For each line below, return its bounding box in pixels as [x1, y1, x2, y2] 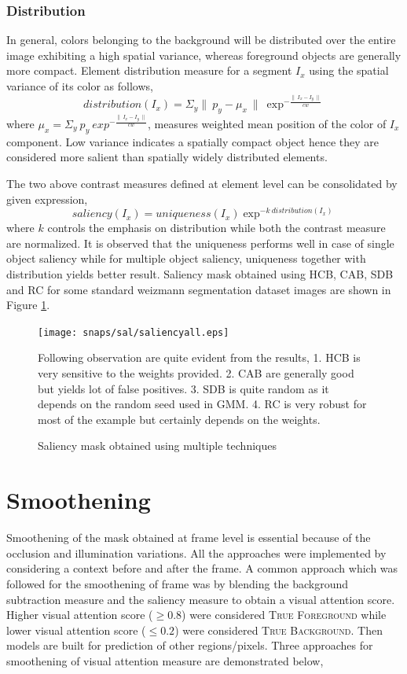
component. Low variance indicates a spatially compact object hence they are [6, 133, 379, 149]
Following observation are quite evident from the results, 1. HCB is [38, 349, 361, 366]
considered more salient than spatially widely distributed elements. [6, 149, 328, 165]
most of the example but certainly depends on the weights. [38, 411, 321, 427]
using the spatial [309, 62, 389, 79]
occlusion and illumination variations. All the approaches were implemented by [6, 544, 387, 561]
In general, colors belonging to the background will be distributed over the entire [6, 31, 396, 48]
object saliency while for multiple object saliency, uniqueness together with [6, 250, 366, 267]
